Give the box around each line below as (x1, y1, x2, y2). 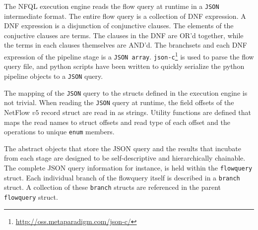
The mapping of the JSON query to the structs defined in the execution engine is (4, 87, 248, 98)
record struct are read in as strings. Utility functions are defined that (41, 107, 252, 117)
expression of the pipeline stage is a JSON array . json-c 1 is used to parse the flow (4, 50, 254, 61)
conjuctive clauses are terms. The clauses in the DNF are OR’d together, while (4, 30, 244, 40)
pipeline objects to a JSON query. (4, 70, 103, 81)
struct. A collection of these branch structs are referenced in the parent (4, 182, 221, 192)
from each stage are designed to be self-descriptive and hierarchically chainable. (4, 153, 246, 163)
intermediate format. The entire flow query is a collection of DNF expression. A (4, 10, 246, 21)
